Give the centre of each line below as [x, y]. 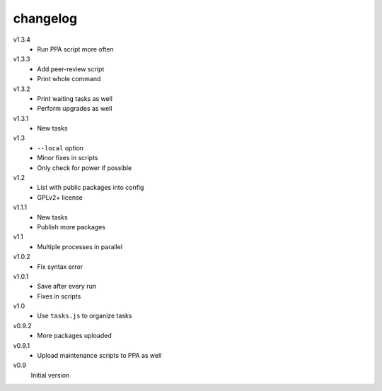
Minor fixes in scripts [68, 158]
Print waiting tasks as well [75, 98]
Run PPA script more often [75, 49]
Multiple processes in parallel [80, 246]
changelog [45, 18]
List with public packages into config [91, 188]
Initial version [50, 375]
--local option [60, 148]
